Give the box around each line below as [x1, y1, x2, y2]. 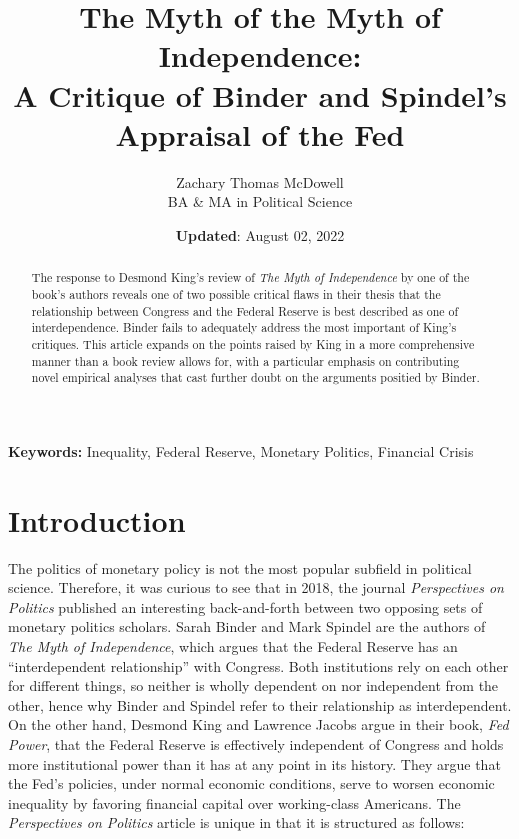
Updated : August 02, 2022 [175, 224, 345, 245]
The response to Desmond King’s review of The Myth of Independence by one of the [31, 269, 470, 286]
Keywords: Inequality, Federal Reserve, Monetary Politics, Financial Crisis [8, 440, 474, 461]
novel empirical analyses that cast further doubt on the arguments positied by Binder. [31, 369, 480, 386]
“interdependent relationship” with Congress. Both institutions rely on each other [8, 655, 509, 676]
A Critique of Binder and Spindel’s [13, 74, 507, 115]
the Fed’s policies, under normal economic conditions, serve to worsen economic [8, 773, 495, 794]
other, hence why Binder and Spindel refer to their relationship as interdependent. [8, 694, 512, 715]
